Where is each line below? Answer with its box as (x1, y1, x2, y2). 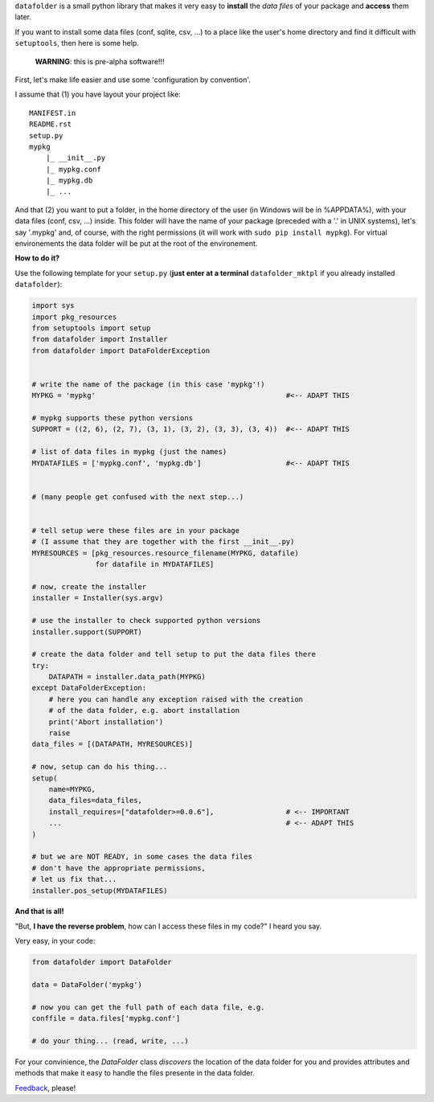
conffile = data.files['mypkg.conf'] (31, 1014, 181, 1023)
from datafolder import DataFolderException (31, 346, 211, 355)
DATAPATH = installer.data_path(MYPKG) (48, 672, 207, 682)
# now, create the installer (31, 582, 147, 591)
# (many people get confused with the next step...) (31, 492, 244, 502)
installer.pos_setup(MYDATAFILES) (31, 886, 168, 895)
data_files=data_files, (48, 796, 142, 805)
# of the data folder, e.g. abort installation (48, 706, 240, 715)
